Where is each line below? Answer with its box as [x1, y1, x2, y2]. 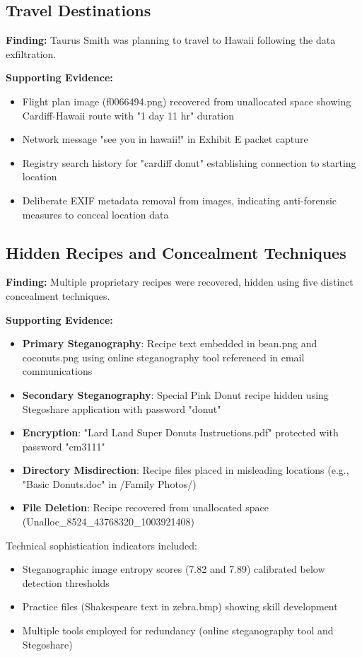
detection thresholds [22, 575, 110, 590]
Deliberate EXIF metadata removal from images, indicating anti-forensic [22, 192, 337, 207]
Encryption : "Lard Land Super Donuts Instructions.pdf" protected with [22, 425, 339, 440]
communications [22, 364, 93, 378]
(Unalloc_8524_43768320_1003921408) [22, 514, 194, 529]
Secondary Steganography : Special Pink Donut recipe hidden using [22, 387, 329, 402]
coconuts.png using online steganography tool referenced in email [22, 349, 305, 364]
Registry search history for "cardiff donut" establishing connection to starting [22, 155, 356, 170]
